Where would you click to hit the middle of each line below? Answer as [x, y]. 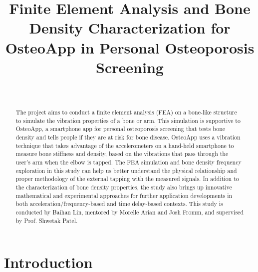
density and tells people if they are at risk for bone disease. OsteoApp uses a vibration [128, 137]
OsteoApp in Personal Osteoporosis [130, 47]
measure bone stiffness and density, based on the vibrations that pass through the [122, 154]
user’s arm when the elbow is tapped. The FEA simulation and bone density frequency [129, 162]
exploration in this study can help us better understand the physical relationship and [126, 170]
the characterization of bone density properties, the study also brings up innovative [124, 187]
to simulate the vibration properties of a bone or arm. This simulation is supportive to [128, 120]
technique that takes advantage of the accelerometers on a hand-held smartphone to [125, 145]
